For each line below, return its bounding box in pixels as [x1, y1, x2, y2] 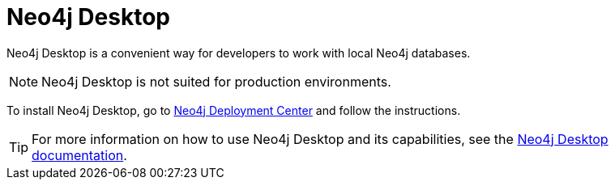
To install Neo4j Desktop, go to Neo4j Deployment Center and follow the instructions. [6, 103, 461, 117]
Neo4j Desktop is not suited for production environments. [41, 73, 391, 90]
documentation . [32, 146, 127, 163]
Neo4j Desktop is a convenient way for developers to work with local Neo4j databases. [6, 45, 471, 60]
